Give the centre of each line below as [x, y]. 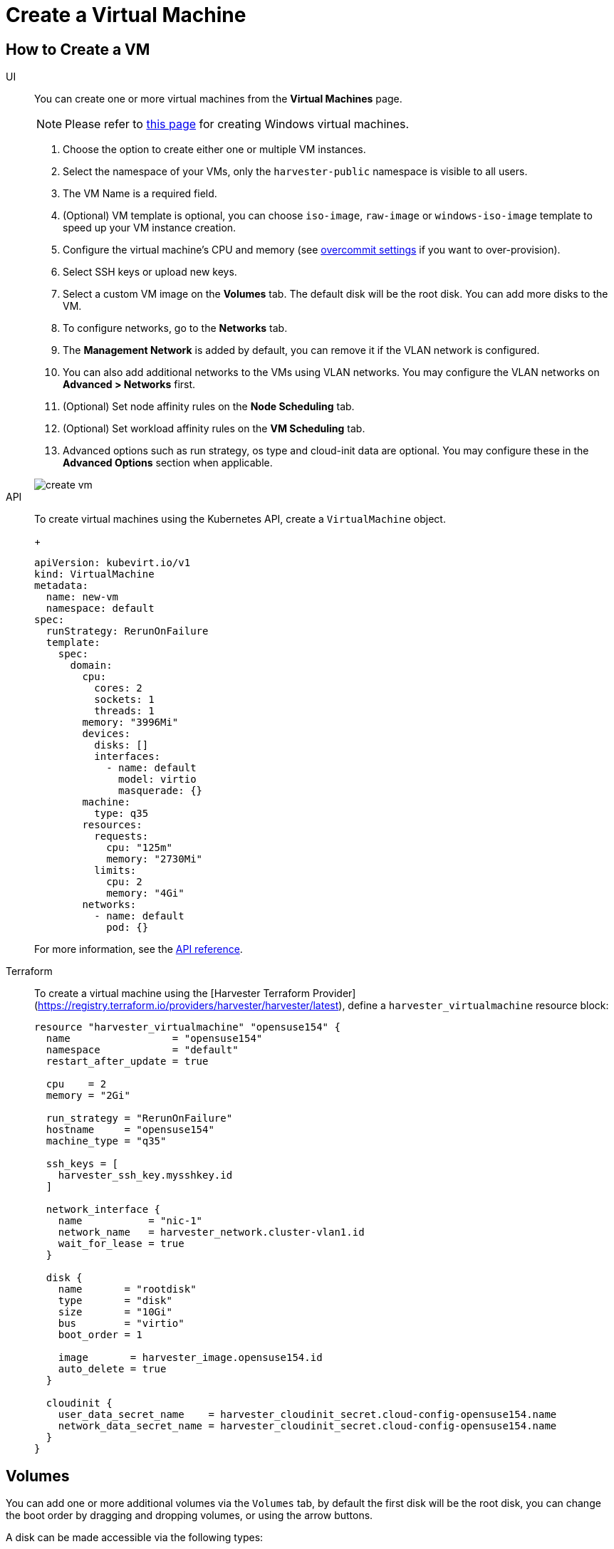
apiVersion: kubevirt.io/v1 [113, 563]
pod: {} [128, 928]
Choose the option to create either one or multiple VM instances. [214, 150]
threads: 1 [124, 711]
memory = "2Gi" [88, 1096]
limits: [115, 871]
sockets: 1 [124, 700]
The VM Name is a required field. [140, 194]
